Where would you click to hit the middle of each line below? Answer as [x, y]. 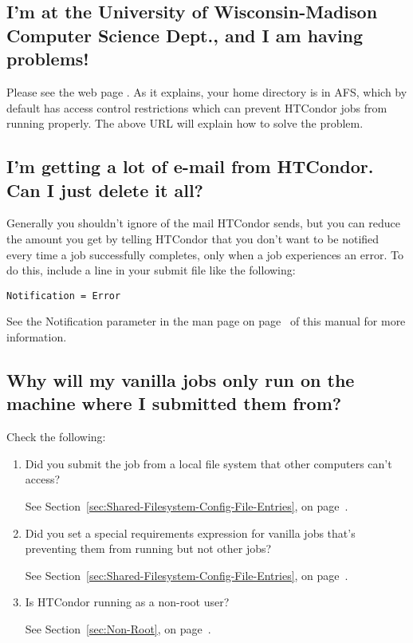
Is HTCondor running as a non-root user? [127, 602]
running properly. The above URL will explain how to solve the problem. [185, 123]
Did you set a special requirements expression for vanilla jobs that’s [190, 533]
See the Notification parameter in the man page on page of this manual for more [206, 321]
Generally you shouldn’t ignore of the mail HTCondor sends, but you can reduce [204, 223]
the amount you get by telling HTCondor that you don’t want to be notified [193, 238]
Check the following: [56, 437]
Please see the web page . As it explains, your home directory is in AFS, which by [207, 91]
